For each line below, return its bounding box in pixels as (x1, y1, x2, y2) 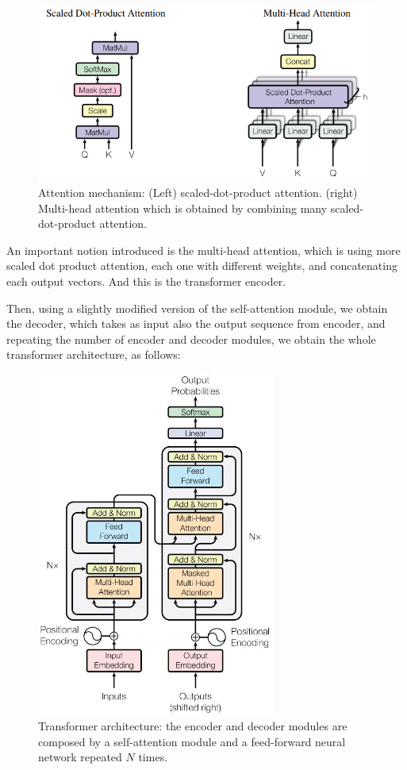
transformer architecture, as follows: (6, 346, 181, 363)
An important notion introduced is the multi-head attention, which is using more (6, 241, 401, 258)
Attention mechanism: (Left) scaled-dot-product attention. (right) (38, 184, 358, 201)
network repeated (38, 749, 122, 765)
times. (138, 749, 168, 765)
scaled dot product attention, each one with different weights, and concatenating (6, 257, 397, 274)
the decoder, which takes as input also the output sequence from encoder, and (6, 315, 386, 332)
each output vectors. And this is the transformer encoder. (6, 273, 286, 290)
